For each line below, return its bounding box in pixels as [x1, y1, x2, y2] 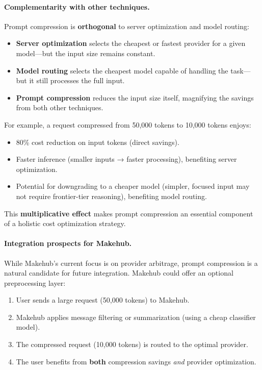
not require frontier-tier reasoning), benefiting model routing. [16, 190, 207, 201]
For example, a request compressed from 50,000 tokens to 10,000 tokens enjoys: [4, 119, 251, 130]
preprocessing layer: [4, 277, 66, 288]
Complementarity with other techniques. [4, 1, 150, 12]
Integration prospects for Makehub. [4, 238, 132, 249]
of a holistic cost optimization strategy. [4, 218, 126, 229]
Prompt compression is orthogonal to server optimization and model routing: [4, 20, 249, 31]
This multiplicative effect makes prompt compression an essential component [4, 208, 253, 218]
